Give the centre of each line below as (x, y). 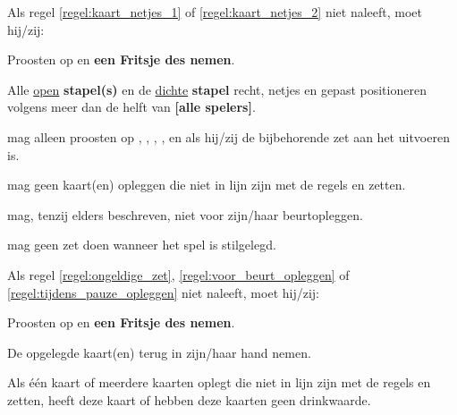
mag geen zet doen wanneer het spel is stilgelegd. (142, 245)
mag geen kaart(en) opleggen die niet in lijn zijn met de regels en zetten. (207, 185)
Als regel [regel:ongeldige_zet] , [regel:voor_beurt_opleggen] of (178, 274)
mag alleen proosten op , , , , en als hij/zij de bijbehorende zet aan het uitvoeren (228, 136)
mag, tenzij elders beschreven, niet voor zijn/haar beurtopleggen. (185, 214)
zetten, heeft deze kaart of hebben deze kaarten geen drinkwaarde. (189, 399)
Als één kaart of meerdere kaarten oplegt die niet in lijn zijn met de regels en (219, 382)
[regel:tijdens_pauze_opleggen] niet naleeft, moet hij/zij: (163, 292)
